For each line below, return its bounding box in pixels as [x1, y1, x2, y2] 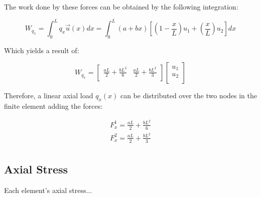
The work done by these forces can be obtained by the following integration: [4, 2, 238, 12]
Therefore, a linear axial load [4, 90, 93, 101]
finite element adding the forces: [4, 101, 103, 111]
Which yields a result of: [4, 45, 79, 55]
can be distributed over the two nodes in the [120, 90, 257, 101]
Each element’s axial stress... [4, 184, 92, 195]
